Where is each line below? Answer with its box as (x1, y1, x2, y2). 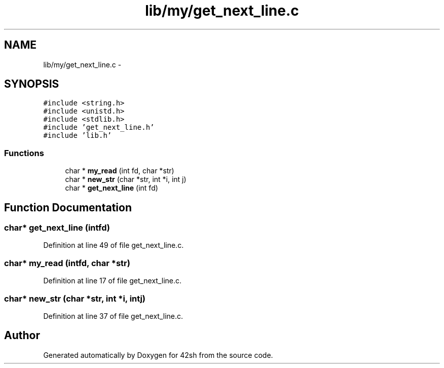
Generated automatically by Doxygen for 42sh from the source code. (43, 350, 273, 359)
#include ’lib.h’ (43, 131, 112, 140)
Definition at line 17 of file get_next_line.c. (43, 276, 182, 285)
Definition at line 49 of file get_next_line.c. (43, 241, 184, 250)
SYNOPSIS (4, 78, 59, 91)
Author (4, 329, 40, 342)
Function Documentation (4, 201, 132, 214)
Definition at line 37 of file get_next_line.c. (43, 311, 183, 320)
